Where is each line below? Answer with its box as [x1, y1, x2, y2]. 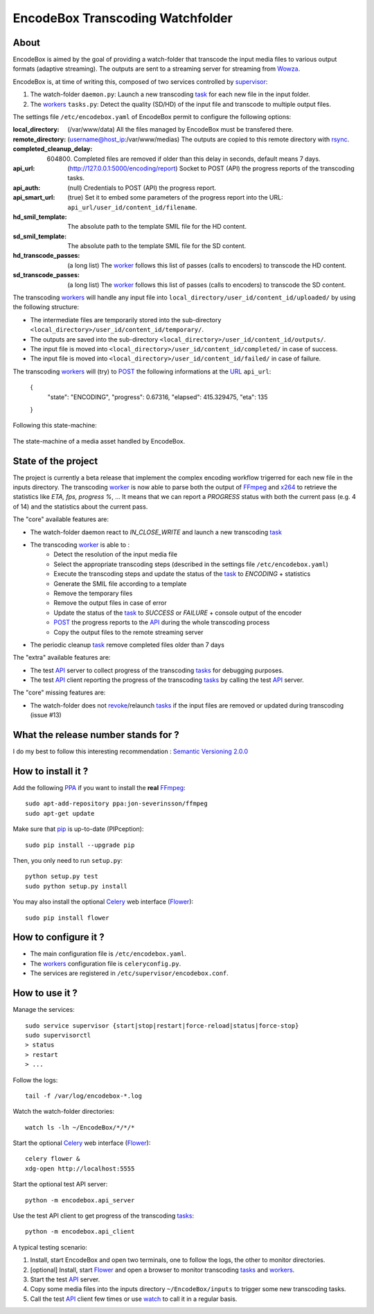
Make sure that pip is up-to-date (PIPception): [12, 825, 144, 833]
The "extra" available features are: [12, 654, 111, 662]
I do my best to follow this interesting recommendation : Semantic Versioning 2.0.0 [12, 747, 249, 755]
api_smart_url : [12, 193, 55, 202]
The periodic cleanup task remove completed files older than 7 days [30, 640, 225, 649]
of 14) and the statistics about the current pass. [12, 502, 148, 511]
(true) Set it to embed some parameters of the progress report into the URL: [67, 193, 283, 202]
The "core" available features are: [12, 515, 109, 523]
